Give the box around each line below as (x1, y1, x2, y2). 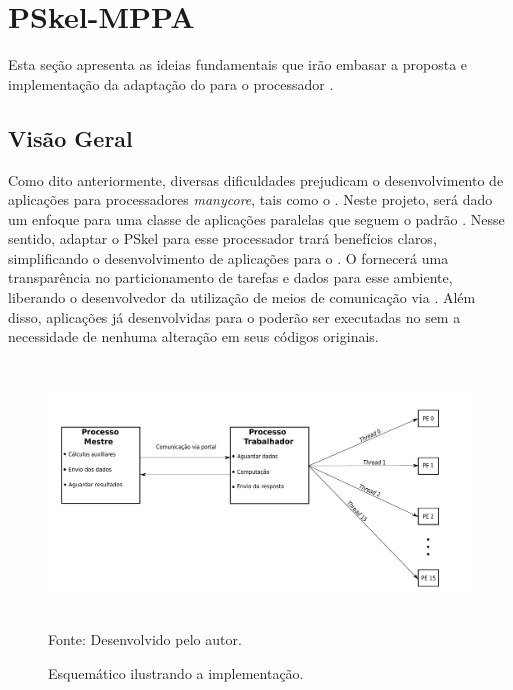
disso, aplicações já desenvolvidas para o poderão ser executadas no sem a (8, 306, 461, 327)
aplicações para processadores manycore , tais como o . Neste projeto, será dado (8, 189, 493, 210)
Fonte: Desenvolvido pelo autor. (48, 629, 242, 650)
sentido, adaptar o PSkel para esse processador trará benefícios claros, (8, 228, 437, 249)
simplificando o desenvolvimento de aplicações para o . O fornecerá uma (8, 247, 449, 268)
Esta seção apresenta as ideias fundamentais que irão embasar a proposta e (8, 54, 468, 75)
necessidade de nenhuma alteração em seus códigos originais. (8, 326, 379, 347)
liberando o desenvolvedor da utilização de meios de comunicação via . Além (8, 287, 476, 308)
